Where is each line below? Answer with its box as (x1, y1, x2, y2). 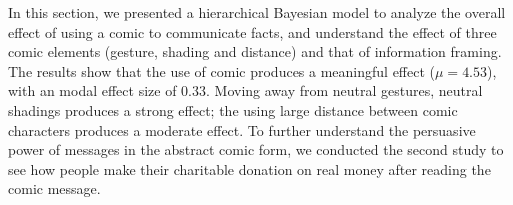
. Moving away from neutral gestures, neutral (206, 80, 483, 101)
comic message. (8, 178, 101, 199)
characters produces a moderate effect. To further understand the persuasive (8, 119, 476, 140)
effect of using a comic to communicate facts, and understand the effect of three (8, 21, 497, 42)
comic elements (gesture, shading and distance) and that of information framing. (8, 41, 502, 62)
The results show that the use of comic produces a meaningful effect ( (8, 60, 436, 81)
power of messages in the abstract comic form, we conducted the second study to (8, 139, 504, 160)
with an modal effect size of (8, 80, 177, 101)
